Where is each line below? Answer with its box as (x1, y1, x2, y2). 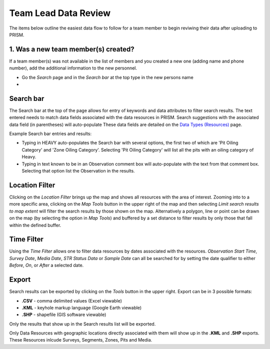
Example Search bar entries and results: (9, 130, 92, 137)
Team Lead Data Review (9, 7, 111, 18)
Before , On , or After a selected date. (9, 262, 84, 268)
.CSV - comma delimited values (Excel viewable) (21, 297, 122, 303)
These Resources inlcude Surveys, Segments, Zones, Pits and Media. (9, 337, 152, 343)
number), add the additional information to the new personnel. (9, 65, 137, 71)
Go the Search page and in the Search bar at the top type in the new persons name (21, 74, 193, 80)
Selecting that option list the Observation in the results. (21, 168, 135, 174)
